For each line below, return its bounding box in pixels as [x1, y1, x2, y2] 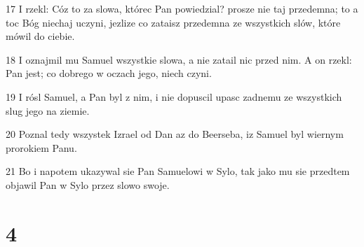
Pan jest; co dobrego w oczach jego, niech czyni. [6, 66, 212, 80]
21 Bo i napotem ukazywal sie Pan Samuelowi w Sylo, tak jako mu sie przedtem [6, 164, 350, 178]
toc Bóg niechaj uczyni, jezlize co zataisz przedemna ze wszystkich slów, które [6, 15, 341, 29]
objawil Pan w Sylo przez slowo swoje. [6, 177, 170, 192]
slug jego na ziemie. [6, 103, 90, 118]
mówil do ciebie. [6, 29, 75, 43]
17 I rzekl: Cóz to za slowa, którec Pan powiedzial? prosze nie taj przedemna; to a [6, 1, 358, 15]
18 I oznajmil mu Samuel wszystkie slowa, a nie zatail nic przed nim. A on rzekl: [6, 52, 352, 66]
